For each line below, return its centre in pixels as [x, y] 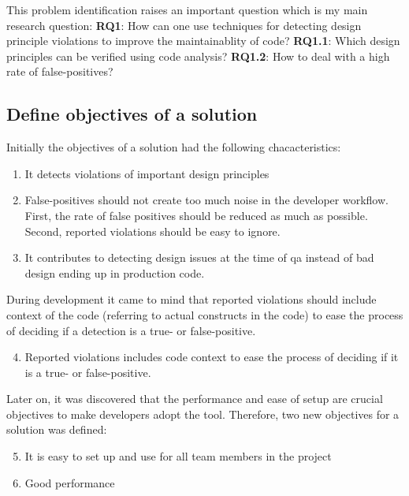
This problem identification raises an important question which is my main [187, 9]
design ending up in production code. [115, 272]
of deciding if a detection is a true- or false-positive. [131, 330]
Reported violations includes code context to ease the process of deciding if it [212, 357]
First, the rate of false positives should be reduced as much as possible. [196, 215]
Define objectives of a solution [132, 114]
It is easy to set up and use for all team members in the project [178, 456]
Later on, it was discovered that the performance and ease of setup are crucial [195, 399]
